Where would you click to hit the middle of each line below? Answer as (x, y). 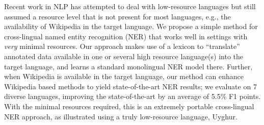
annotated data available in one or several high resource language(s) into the (124, 56)
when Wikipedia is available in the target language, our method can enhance (124, 76)
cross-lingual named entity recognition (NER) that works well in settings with (126, 36)
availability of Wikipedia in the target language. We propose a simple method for (131, 26)
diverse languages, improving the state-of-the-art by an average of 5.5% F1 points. (133, 96)
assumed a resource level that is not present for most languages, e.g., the (117, 16)
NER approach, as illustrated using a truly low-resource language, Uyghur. (121, 116)
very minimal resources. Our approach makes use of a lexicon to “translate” (122, 46)
